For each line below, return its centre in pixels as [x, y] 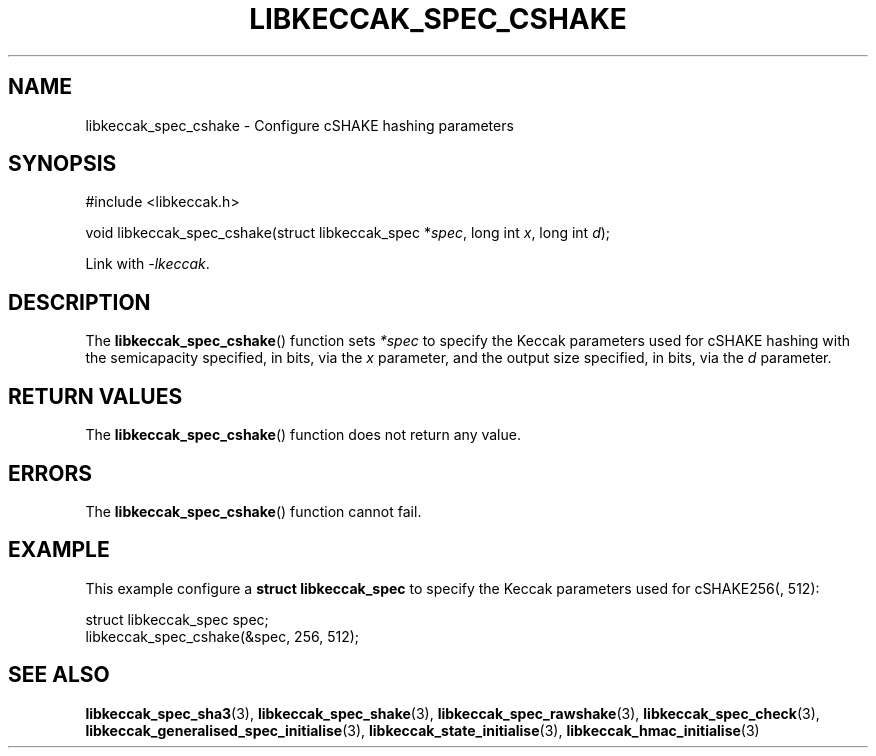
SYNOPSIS [62, 164]
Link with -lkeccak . [147, 264]
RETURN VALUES [95, 396]
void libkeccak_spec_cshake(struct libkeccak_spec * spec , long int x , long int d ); [348, 233]
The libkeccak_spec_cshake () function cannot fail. [253, 511]
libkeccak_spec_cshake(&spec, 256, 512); [222, 636]
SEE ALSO [59, 675]
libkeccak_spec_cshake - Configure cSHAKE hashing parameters [299, 125]
